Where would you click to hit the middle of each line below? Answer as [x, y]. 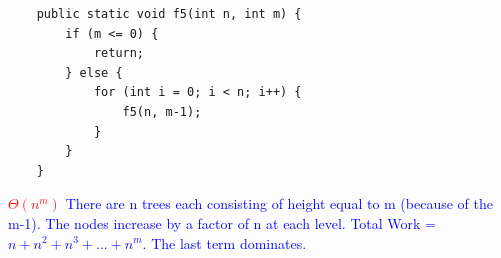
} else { [94, 72]
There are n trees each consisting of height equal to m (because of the [279, 203]
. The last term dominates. [224, 242]
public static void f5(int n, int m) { [169, 14]
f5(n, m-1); [162, 111]
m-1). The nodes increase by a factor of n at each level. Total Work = [222, 222]
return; [119, 53]
